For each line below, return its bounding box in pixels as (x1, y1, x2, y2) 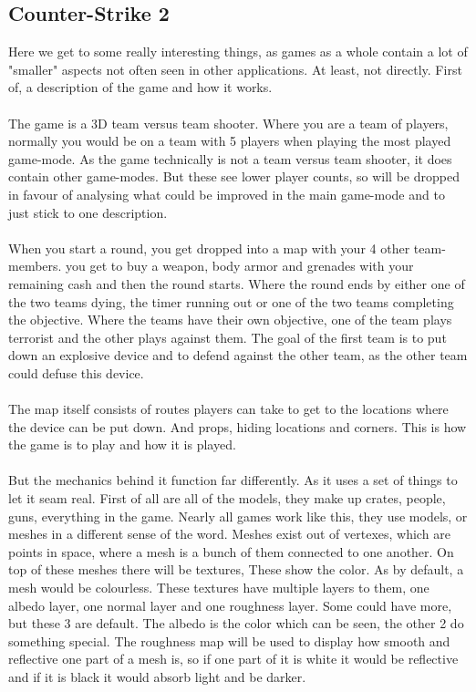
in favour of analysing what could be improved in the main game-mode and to (8, 184, 445, 203)
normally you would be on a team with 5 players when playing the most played (8, 131, 451, 150)
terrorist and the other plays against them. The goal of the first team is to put (8, 327, 447, 346)
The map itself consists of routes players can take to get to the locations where (8, 399, 449, 418)
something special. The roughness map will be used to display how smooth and (8, 631, 450, 650)
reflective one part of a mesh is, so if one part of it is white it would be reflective (8, 649, 459, 668)
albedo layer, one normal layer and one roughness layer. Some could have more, (8, 595, 452, 615)
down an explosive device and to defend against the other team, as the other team (8, 346, 468, 365)
